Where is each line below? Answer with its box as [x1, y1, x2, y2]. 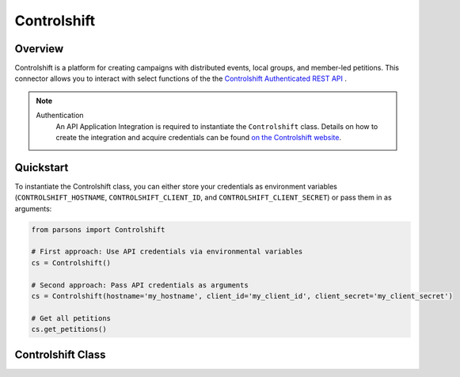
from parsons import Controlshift [31, 225, 165, 234]
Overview [14, 42, 64, 55]
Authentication [36, 111, 84, 120]
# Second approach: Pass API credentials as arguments [31, 280, 249, 289]
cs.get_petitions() [31, 325, 107, 334]
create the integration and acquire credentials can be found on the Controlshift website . [55, 133, 342, 143]
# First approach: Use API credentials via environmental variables [31, 247, 303, 257]
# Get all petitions [31, 314, 111, 322]
